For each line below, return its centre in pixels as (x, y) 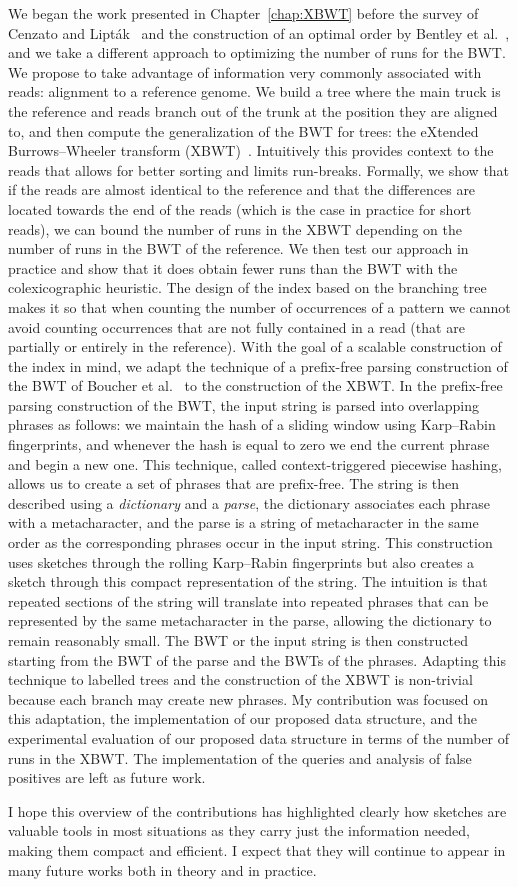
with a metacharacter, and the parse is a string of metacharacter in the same (243, 522)
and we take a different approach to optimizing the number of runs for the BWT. (257, 52)
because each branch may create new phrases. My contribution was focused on (248, 698)
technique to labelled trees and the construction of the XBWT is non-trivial (240, 679)
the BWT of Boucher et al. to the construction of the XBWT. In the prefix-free (255, 385)
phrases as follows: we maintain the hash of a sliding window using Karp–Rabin (252, 424)
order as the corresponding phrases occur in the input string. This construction (250, 542)
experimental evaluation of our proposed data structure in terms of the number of (259, 737)
